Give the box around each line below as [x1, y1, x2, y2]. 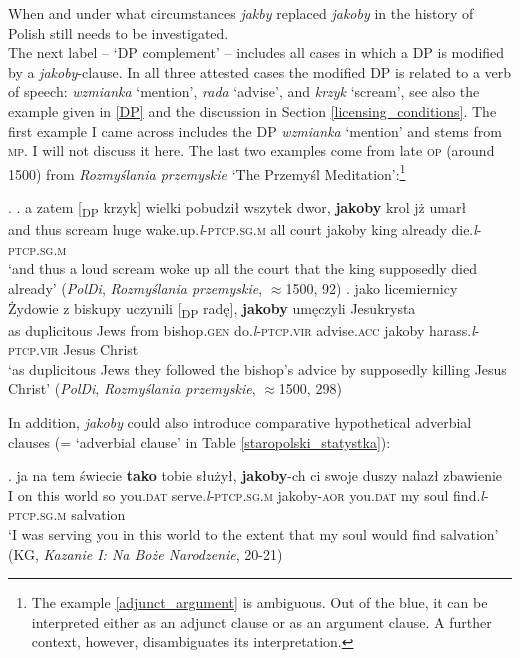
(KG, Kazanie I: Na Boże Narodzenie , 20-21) [8, 543, 283, 564]
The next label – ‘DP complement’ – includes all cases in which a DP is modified [8, 42, 505, 63]
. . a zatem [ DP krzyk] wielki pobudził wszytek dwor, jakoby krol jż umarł [8, 197, 467, 220]
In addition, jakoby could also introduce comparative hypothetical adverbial [8, 412, 472, 432]
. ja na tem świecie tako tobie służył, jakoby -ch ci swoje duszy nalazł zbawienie [8, 465, 503, 486]
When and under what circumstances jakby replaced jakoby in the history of [8, 3, 474, 23]
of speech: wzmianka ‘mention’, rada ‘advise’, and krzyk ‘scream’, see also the [8, 81, 480, 102]
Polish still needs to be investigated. [8, 22, 229, 43]
